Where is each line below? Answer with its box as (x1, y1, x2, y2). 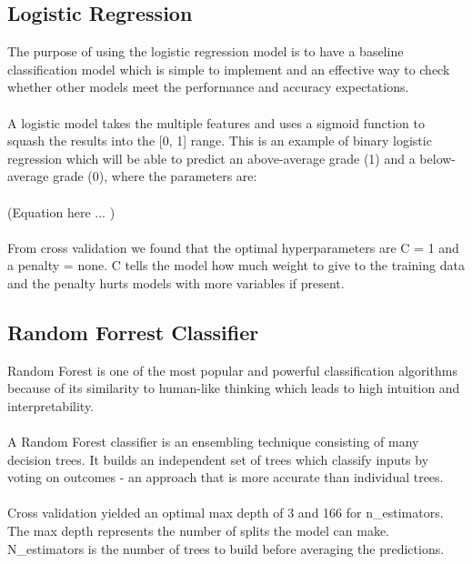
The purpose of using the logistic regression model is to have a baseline (7, 42, 404, 61)
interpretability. (7, 396, 95, 415)
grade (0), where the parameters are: (53, 166, 257, 186)
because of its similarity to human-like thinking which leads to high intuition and (7, 378, 460, 398)
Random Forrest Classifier (7, 317, 259, 346)
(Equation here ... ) (7, 202, 115, 221)
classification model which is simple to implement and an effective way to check (7, 59, 450, 78)
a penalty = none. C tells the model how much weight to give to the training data (7, 256, 465, 275)
